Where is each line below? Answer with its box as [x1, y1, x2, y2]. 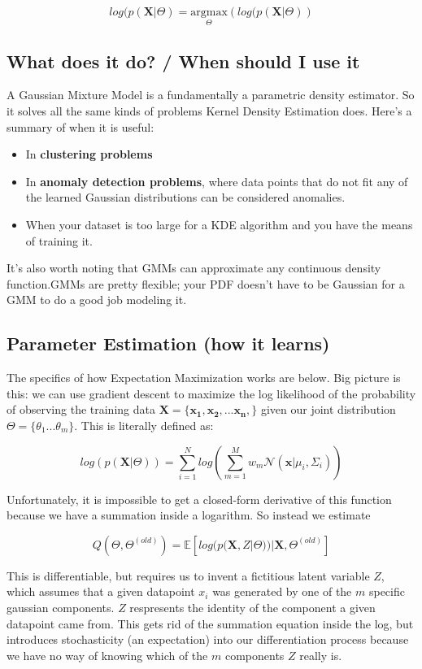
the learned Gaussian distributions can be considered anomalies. [25, 189, 346, 206]
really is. [299, 646, 342, 663]
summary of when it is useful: [7, 118, 154, 135]
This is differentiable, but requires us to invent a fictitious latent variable [7, 567, 370, 584]
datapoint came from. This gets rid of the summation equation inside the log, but [7, 615, 414, 632]
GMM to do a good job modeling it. [7, 291, 187, 308]
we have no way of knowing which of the [7, 646, 208, 663]
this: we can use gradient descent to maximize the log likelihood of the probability [7, 384, 416, 402]
